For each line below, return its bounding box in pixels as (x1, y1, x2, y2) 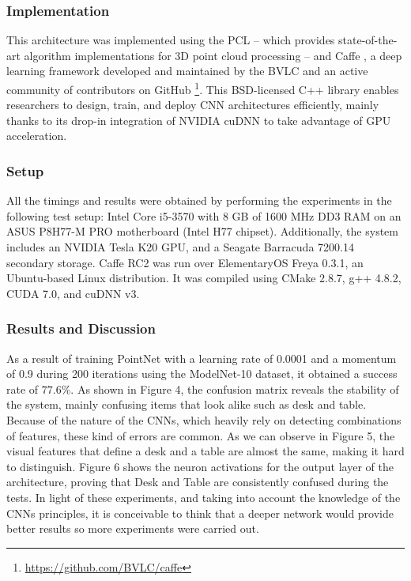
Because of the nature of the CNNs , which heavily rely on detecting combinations (6, 412, 402, 428)
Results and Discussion (6, 319, 156, 338)
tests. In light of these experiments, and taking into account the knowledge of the (6, 489, 401, 505)
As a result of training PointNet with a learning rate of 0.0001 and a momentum (6, 349, 397, 366)
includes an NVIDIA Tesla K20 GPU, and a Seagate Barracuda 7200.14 (6, 239, 354, 255)
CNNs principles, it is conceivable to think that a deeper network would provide (6, 504, 394, 521)
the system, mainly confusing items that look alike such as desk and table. (6, 396, 367, 413)
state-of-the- (338, 32, 398, 48)
